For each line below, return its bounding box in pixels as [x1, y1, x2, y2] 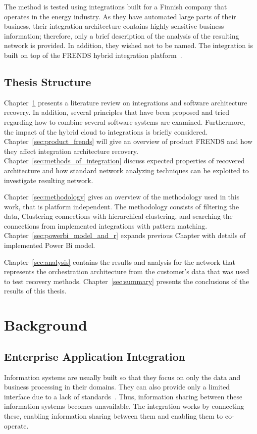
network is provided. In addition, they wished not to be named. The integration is [4, 40, 253, 50]
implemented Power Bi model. [4, 240, 95, 250]
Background [4, 315, 88, 335]
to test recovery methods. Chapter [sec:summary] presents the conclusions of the [4, 276, 249, 286]
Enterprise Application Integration [4, 348, 186, 364]
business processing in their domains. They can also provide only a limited [4, 382, 230, 392]
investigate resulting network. [4, 175, 93, 185]
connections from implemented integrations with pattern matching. [4, 220, 207, 231]
